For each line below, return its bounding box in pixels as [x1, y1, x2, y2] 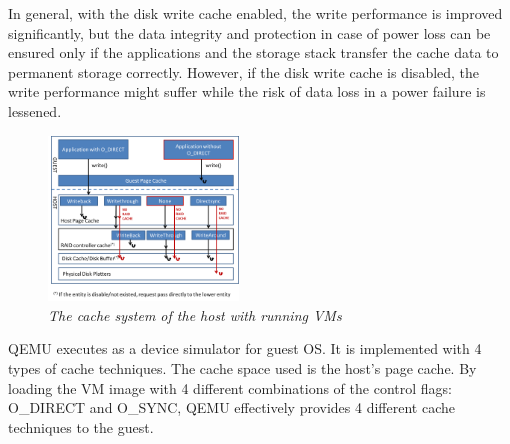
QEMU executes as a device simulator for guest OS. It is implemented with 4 [8, 338, 482, 359]
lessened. [8, 100, 62, 121]
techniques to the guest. [8, 416, 154, 437]
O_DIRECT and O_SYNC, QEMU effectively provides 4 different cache [8, 397, 455, 418]
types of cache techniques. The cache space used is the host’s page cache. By [8, 357, 477, 378]
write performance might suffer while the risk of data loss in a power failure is [8, 81, 486, 102]
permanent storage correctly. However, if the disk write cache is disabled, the [8, 61, 480, 82]
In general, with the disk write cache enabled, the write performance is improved [8, 3, 503, 23]
